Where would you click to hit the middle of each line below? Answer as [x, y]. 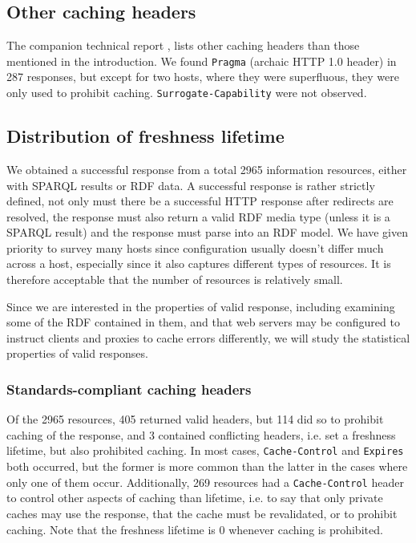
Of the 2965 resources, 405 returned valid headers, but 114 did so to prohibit [195, 419]
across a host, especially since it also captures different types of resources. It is [199, 263]
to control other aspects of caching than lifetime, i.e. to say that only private [195, 498]
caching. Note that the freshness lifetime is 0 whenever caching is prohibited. [195, 529]
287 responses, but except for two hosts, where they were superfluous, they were [203, 77]
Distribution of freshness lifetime [145, 136]
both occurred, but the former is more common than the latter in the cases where [207, 466]
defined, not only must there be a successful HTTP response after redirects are [200, 201]
